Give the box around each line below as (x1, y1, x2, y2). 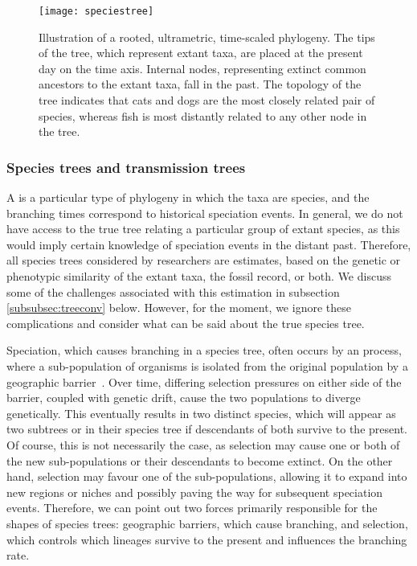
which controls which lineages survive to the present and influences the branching (6, 531, 407, 548)
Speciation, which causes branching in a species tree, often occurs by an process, (6, 342, 402, 359)
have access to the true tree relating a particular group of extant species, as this (6, 220, 400, 237)
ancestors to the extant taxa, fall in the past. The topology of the (39, 76, 362, 92)
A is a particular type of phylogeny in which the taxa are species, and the (6, 189, 370, 206)
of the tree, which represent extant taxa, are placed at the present (39, 44, 363, 61)
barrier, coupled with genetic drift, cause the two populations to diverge (6, 389, 361, 406)
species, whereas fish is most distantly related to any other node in (39, 107, 367, 124)
